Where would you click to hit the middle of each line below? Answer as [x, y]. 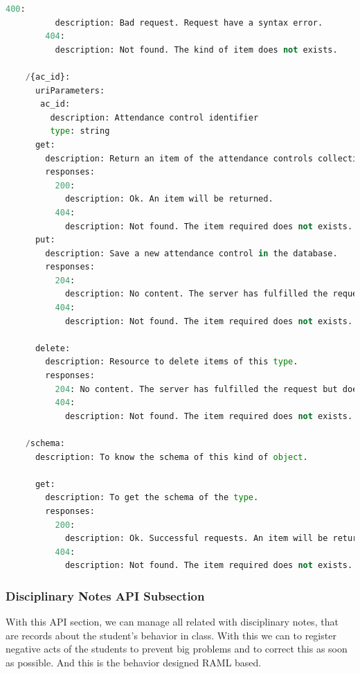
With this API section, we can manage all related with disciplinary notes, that [172, 622]
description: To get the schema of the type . [152, 498]
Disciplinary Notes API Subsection [105, 595]
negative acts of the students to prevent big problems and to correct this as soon [177, 649]
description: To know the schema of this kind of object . [171, 457]
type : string [80, 131]
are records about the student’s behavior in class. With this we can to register [171, 635]
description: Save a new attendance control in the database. [191, 253]
